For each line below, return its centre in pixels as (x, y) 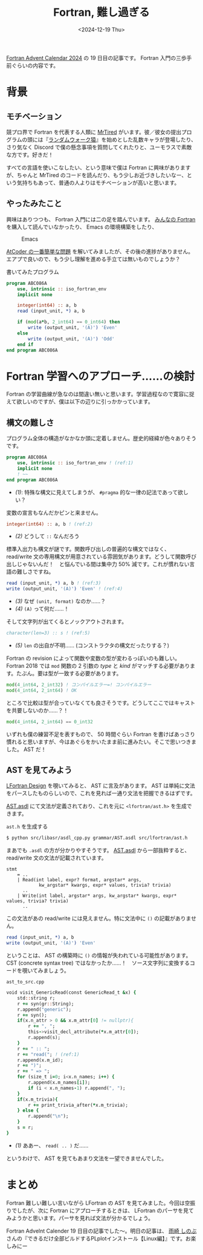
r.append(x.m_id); (40, 1060)
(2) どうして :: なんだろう (47, 536)
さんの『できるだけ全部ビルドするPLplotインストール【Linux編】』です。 (96, 1238)
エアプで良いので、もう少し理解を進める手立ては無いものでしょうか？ (93, 259)
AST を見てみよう (39, 770)
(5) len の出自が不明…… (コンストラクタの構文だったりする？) (92, 645)
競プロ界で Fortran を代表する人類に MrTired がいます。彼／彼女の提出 (94, 132)
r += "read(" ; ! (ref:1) (48, 1054)
